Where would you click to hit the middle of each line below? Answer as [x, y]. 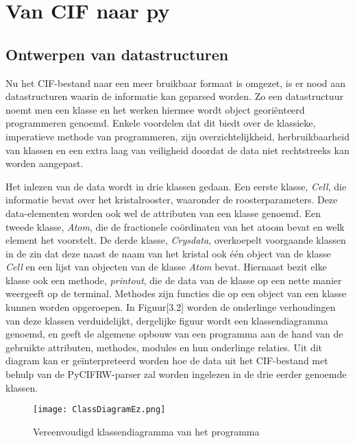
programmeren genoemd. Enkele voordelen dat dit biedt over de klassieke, [161, 123]
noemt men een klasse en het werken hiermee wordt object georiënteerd [155, 109]
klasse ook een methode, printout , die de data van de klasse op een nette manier [174, 280]
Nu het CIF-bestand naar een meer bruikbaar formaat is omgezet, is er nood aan [176, 83]
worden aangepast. [45, 163]
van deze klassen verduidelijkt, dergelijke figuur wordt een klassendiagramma [167, 320]
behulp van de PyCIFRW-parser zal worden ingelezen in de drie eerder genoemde [176, 374]
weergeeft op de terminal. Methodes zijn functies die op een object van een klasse [176, 293]
